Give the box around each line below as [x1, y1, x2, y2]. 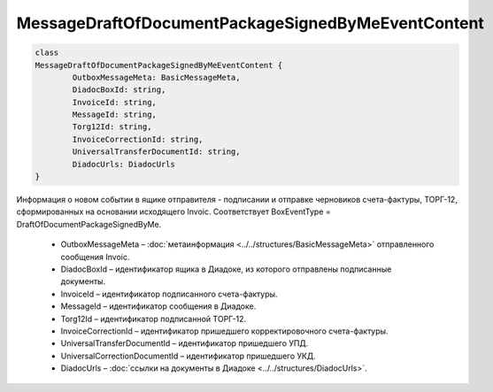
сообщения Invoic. [60, 251, 130, 262]
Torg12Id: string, [72, 122, 152, 132]
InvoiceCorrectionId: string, [72, 134, 204, 144]
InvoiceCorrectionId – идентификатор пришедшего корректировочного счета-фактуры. [60, 326, 389, 336]
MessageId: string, [72, 110, 157, 119]
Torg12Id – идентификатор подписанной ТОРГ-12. [60, 313, 247, 324]
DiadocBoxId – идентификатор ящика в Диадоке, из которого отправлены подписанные [60, 264, 392, 274]
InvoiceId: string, [72, 97, 157, 107]
